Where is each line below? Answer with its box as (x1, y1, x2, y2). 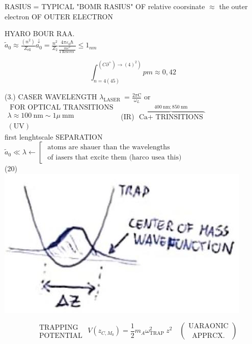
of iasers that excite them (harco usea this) (47, 153, 182, 161)
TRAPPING (39, 324, 78, 331)
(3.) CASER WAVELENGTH (5, 91, 97, 102)
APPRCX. (192, 332, 225, 339)
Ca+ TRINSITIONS (138, 113, 203, 121)
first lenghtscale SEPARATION (5, 131, 103, 142)
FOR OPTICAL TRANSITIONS (10, 104, 114, 112)
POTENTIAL (39, 332, 82, 339)
